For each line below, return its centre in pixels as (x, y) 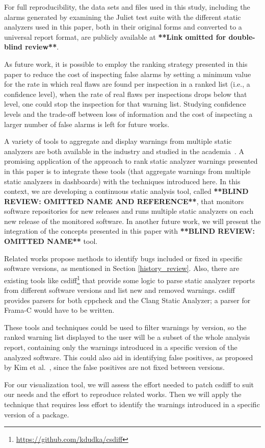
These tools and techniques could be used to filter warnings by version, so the (125, 327)
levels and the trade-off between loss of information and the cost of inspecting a (128, 114)
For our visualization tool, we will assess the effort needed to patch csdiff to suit (129, 384)
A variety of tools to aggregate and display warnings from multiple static (118, 141)
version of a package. (37, 414)
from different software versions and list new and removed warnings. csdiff (120, 290)
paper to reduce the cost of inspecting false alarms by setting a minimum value (128, 74)
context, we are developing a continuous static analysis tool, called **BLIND (126, 191)
